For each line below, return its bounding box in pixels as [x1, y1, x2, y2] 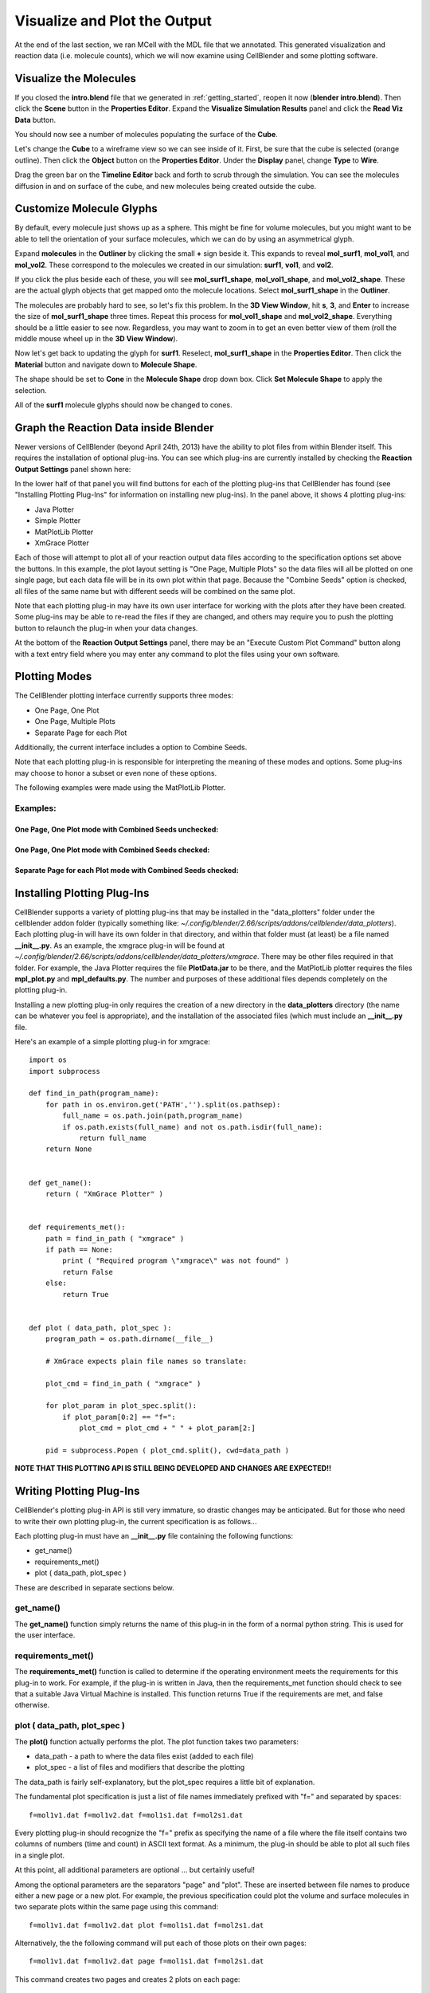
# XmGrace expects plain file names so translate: [45, 1356, 248, 1366]
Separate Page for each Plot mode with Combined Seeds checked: [14, 865, 239, 875]
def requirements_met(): [29, 1223, 126, 1232]
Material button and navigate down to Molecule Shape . [14, 360, 197, 369]
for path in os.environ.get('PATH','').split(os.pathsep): [45, 1100, 281, 1109]
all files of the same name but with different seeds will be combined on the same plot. [14, 586, 295, 596]
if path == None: [45, 1244, 113, 1254]
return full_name [79, 1134, 147, 1143]
